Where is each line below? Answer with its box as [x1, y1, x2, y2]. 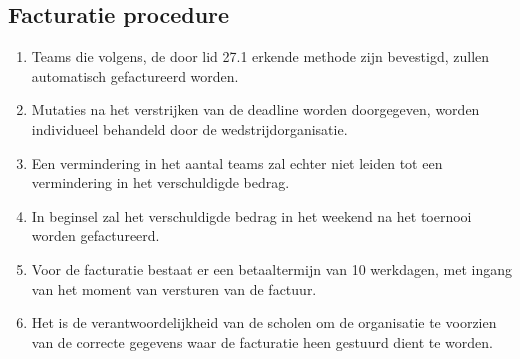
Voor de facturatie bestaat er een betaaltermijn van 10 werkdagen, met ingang [31, 258, 512, 279]
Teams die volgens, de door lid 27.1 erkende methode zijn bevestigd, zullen [31, 46, 490, 67]
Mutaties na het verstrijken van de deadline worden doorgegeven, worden [31, 99, 480, 120]
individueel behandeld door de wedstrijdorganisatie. [31, 118, 348, 139]
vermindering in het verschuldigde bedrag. [31, 172, 290, 193]
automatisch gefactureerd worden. [31, 65, 239, 86]
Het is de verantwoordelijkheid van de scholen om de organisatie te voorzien [31, 312, 497, 333]
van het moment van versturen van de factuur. [31, 278, 317, 299]
